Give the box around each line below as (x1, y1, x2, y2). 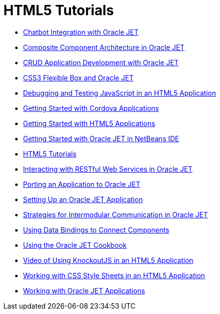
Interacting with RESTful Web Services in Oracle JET (23, 164, 193, 173)
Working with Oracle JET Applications (23, 286, 145, 295)
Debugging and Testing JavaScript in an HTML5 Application (23, 88, 216, 97)
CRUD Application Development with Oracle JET (23, 58, 179, 67)
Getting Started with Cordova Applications (23, 104, 159, 112)
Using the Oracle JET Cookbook (23, 240, 127, 249)
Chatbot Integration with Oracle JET (23, 27, 139, 36)
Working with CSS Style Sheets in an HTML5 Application (23, 271, 205, 280)
